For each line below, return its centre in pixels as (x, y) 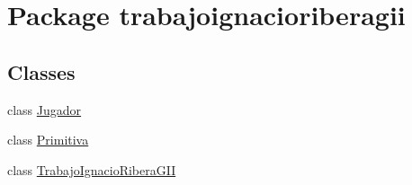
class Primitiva (48, 140)
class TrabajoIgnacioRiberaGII (92, 169)
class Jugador (45, 109)
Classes (41, 71)
